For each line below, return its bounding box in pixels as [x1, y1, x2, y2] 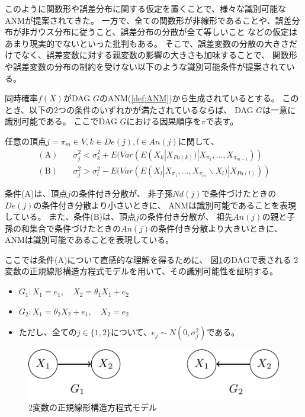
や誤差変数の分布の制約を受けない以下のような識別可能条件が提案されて [5, 60, 287, 72]
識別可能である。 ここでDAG [5, 115, 117, 127]
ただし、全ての [18, 326, 77, 338]
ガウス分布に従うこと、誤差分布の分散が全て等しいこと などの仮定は [29, 25, 298, 38]
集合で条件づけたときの [29, 222, 121, 234]
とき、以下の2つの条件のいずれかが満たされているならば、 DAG [5, 103, 253, 116]
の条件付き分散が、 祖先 [139, 210, 233, 223]
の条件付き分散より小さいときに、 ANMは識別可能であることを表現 [33, 198, 297, 211]
